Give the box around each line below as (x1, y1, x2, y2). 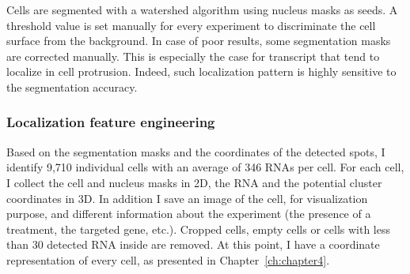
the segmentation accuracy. (6, 78, 138, 95)
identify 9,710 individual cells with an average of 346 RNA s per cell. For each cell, (6, 159, 404, 175)
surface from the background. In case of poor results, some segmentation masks (6, 32, 391, 49)
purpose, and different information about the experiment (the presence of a (6, 205, 371, 222)
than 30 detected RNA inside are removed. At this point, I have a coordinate (6, 236, 380, 253)
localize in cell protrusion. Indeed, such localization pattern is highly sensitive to (6, 63, 397, 80)
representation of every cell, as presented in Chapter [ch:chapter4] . (6, 251, 330, 268)
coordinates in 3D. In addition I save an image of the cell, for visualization (6, 190, 368, 206)
